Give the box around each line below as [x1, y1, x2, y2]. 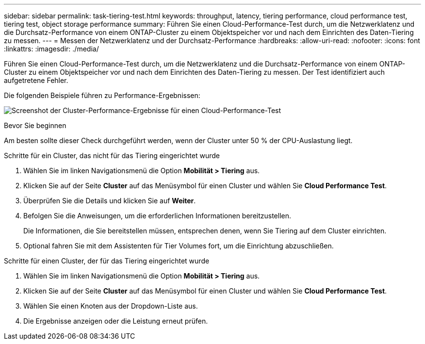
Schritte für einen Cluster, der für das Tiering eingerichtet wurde [4, 257, 210, 265]
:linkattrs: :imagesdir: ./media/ [4, 45, 99, 53]
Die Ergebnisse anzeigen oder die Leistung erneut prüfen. [23, 317, 208, 325]
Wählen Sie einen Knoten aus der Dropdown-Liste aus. [23, 302, 198, 310]
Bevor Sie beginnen [4, 121, 66, 130]
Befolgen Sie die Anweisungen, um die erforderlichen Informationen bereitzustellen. [23, 212, 292, 220]
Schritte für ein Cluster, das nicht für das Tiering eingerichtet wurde [4, 151, 220, 160]
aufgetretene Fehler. [4, 76, 68, 84]
